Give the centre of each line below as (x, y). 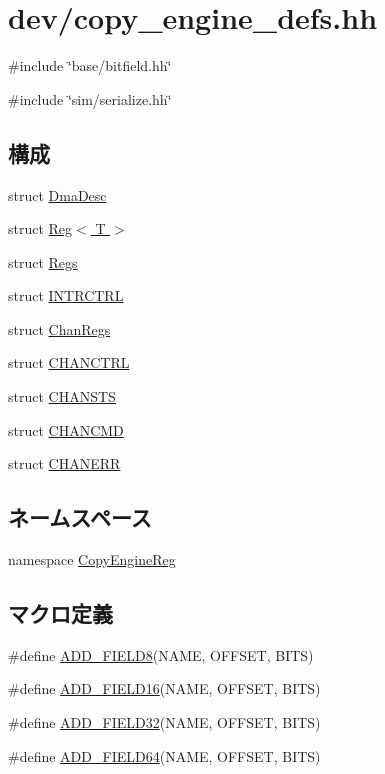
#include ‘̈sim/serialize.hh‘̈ (90, 98)
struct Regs (43, 261)
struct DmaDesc (57, 194)
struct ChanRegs (59, 328)
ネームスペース (80, 517)
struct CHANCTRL (69, 362)
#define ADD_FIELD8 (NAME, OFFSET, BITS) (161, 654)
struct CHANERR (64, 463)
